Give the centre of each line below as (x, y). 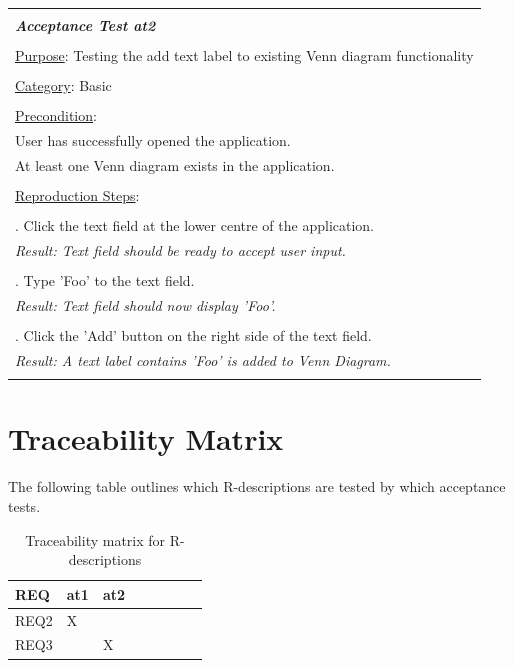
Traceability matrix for (95, 539)
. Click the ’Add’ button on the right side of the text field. (193, 335)
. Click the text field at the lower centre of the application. (195, 225)
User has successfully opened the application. (153, 140)
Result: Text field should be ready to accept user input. (180, 250)
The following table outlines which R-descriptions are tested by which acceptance (257, 486)
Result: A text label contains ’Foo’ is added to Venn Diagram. (203, 359)
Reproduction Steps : (77, 195)
